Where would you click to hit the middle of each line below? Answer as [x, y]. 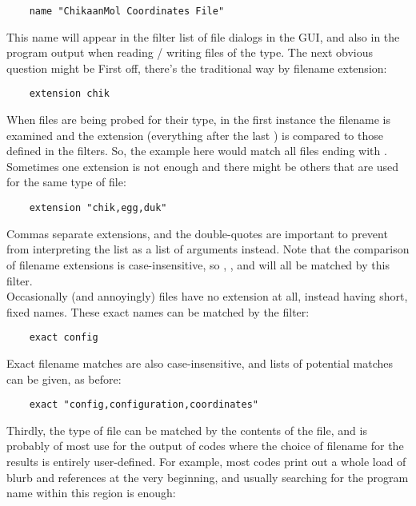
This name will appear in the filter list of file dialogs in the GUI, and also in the [203, 36]
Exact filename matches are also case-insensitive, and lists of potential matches [200, 363]
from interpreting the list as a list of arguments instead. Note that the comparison [208, 249]
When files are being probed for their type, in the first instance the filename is [199, 120]
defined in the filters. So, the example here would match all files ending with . [197, 151]
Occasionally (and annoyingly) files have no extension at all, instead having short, [207, 296]
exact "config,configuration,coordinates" [144, 405]
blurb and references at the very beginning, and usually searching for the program [208, 477]
